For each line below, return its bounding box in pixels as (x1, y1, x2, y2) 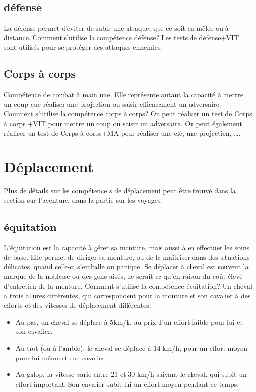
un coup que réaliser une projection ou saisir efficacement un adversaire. (4, 98, 221, 109)
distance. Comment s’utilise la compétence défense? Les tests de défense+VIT (4, 32, 239, 42)
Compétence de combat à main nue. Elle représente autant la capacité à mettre (4, 89, 244, 99)
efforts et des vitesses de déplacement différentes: (4, 300, 151, 310)
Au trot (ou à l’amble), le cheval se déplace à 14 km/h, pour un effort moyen (15, 343, 248, 353)
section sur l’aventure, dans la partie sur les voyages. (4, 195, 162, 205)
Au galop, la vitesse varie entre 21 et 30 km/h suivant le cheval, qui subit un (15, 369, 247, 379)
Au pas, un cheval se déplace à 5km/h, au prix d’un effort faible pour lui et (15, 316, 243, 327)
